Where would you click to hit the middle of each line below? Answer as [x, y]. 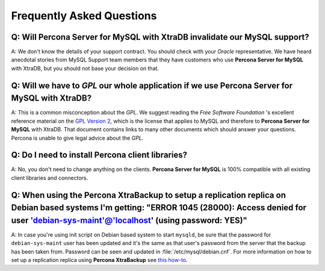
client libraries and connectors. [50, 178]
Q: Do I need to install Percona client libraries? [99, 155]
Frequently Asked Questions [84, 16]
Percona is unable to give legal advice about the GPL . [77, 138]
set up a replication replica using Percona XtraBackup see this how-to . [99, 260]
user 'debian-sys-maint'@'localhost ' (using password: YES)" [129, 220]
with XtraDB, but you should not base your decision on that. [85, 68]
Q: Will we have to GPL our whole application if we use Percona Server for [152, 85]
